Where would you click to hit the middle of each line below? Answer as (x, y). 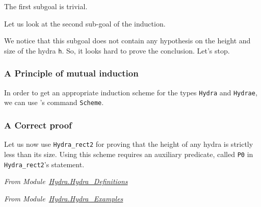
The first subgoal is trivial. (46, 6)
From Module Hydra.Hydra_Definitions (66, 181)
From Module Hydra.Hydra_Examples (64, 198)
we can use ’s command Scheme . (54, 102)
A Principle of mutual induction (71, 73)
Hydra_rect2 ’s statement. (44, 164)
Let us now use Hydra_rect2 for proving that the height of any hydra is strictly (129, 144)
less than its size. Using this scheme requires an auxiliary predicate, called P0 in (129, 154)
